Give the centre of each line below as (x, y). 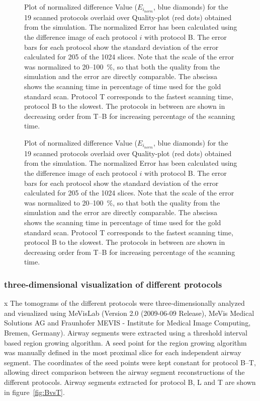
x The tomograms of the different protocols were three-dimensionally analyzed (124, 303)
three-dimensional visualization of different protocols (113, 284)
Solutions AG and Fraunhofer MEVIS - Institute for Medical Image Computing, (127, 323)
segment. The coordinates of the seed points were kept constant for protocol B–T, (130, 362)
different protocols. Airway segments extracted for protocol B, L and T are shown (130, 382)
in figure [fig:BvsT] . (34, 392)
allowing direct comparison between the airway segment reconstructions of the (124, 372)
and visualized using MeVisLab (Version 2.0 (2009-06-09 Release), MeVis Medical (129, 313)
